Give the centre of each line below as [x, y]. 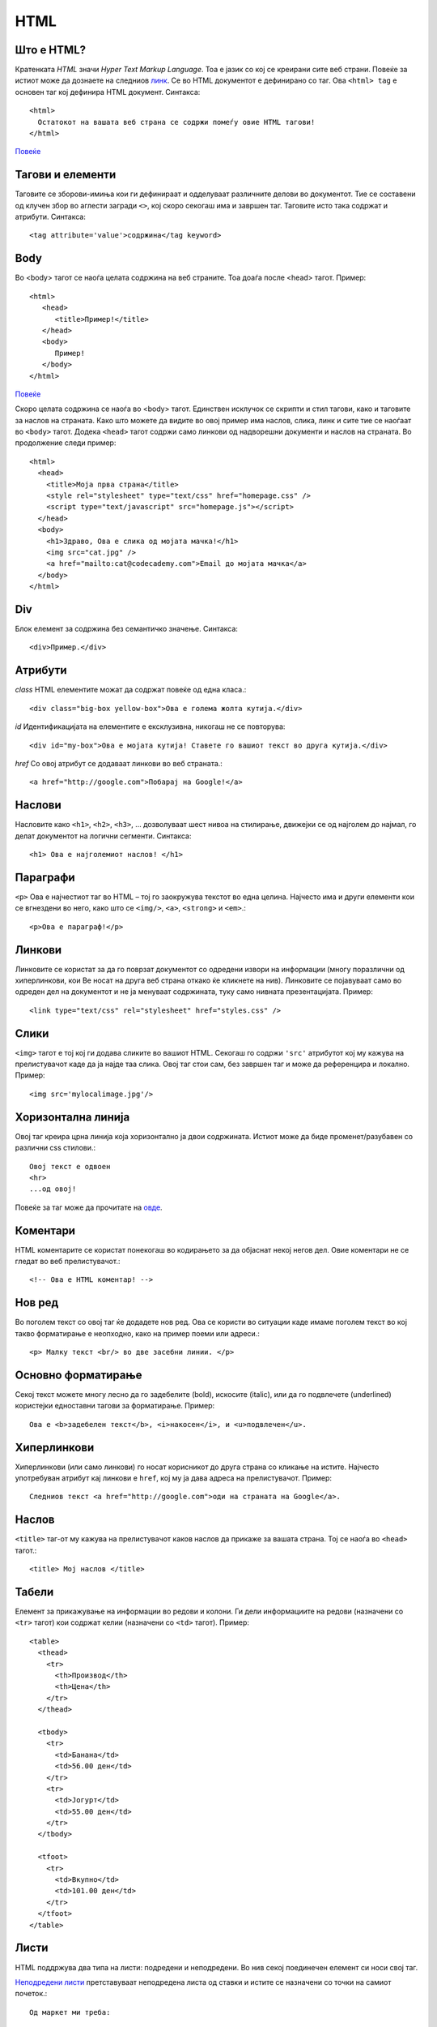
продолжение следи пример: [66, 443]
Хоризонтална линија [72, 1117]
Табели [34, 1592]
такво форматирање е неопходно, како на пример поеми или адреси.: [138, 1333]
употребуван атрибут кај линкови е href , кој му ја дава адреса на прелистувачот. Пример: [173, 1478]
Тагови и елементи [66, 175]
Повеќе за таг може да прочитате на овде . [89, 1207]
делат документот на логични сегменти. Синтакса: [103, 836]
